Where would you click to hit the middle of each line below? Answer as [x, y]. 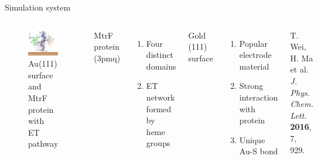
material [254, 66]
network [160, 97]
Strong [251, 86]
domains [161, 66]
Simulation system [38, 7]
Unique [252, 139]
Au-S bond [259, 151]
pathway [43, 144]
